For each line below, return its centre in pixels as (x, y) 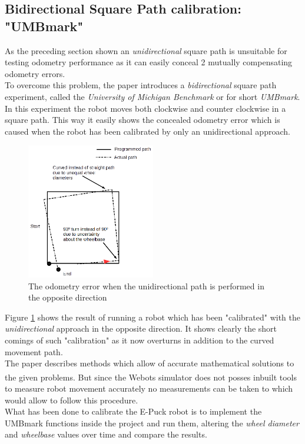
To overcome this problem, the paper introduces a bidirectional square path (141, 85)
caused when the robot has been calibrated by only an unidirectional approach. (147, 131)
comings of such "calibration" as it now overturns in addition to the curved (140, 340)
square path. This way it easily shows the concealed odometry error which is (142, 120)
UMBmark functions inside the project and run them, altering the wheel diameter (152, 423)
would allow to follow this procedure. (72, 400)
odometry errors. (35, 73)
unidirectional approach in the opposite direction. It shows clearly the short (141, 328)
